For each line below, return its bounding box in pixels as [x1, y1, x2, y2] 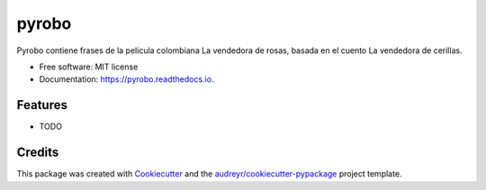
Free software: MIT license [39, 61, 139, 72]
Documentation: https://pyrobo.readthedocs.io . [39, 74, 214, 85]
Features [16, 97, 67, 113]
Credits [16, 145, 59, 160]
